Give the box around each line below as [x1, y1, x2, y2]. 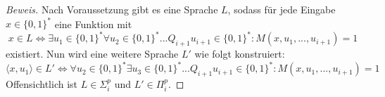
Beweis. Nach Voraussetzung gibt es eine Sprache [6, 2, 218, 16]
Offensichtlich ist [6, 76, 78, 91]
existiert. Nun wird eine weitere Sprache [6, 46, 179, 60]
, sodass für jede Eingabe [227, 2, 336, 16]
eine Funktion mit [54, 16, 132, 31]
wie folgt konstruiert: [194, 46, 285, 60]
